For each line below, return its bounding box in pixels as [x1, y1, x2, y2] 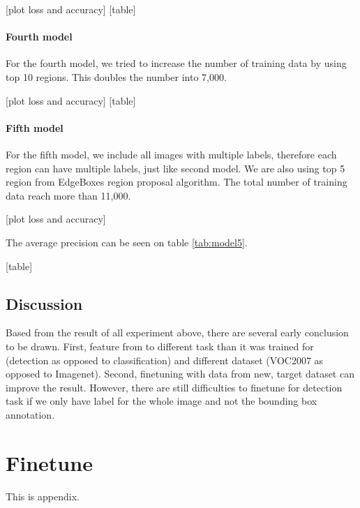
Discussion [6, 292, 83, 314]
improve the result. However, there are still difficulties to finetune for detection [6, 380, 343, 394]
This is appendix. [6, 488, 80, 503]
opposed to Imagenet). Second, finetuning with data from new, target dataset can [6, 366, 354, 381]
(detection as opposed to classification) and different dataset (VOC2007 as [6, 352, 324, 367]
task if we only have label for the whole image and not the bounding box [6, 394, 317, 408]
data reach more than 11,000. [6, 188, 131, 202]
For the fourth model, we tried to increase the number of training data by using [6, 56, 347, 70]
